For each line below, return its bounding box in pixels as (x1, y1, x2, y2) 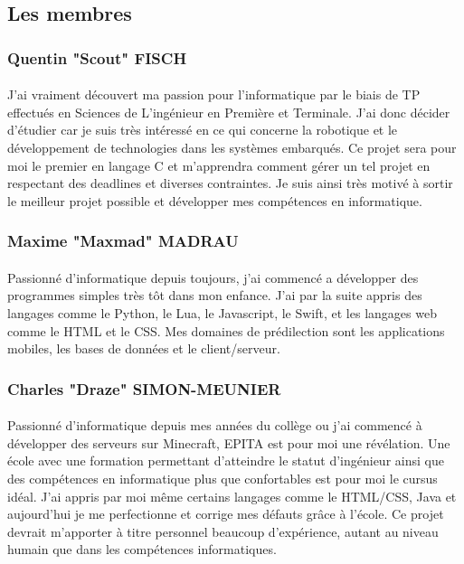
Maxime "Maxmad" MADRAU (7, 230, 239, 252)
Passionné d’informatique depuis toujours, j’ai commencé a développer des (7, 268, 419, 287)
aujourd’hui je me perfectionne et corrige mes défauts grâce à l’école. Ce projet (7, 504, 444, 523)
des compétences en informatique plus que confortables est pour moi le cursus (7, 469, 438, 487)
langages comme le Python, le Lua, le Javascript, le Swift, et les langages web (7, 304, 437, 322)
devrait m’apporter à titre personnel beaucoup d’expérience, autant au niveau (7, 522, 439, 540)
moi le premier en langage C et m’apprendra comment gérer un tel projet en (7, 155, 431, 174)
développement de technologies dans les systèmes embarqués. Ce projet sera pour (7, 138, 457, 156)
